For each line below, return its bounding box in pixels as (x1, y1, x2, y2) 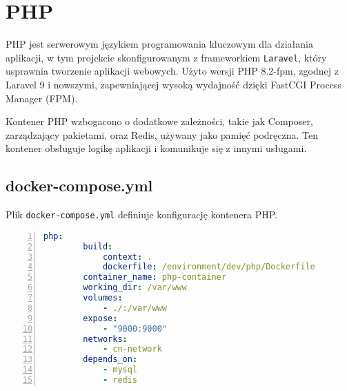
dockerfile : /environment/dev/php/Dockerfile (102, 262, 315, 272)
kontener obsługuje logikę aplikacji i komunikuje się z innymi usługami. (6, 141, 307, 155)
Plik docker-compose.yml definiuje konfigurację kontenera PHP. (6, 207, 278, 222)
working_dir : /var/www (83, 283, 187, 293)
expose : (83, 313, 118, 323)
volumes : (83, 293, 123, 303)
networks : (83, 334, 128, 344)
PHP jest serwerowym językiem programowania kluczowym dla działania (6, 37, 313, 51)
